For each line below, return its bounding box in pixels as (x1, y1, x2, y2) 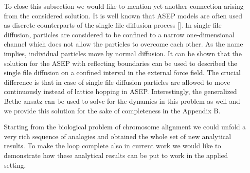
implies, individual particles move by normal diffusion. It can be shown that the (4, 48, 242, 58)
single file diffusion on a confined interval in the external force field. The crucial (4, 67, 241, 78)
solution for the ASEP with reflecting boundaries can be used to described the (4, 58, 237, 68)
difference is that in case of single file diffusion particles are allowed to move (4, 77, 230, 87)
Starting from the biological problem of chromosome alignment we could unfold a (4, 122, 246, 132)
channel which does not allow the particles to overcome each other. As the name (4, 39, 243, 49)
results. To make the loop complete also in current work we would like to (4, 141, 221, 151)
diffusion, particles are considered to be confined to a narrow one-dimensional (4, 29, 234, 39)
